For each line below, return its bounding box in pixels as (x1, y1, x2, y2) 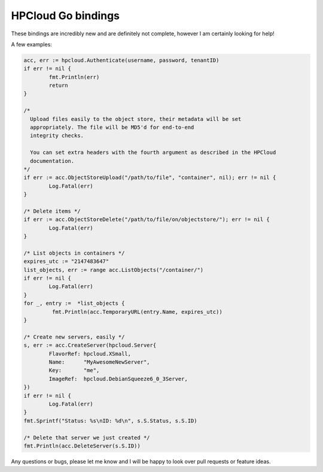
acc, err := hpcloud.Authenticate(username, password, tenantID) (23, 57, 220, 63)
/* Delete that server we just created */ (23, 434, 150, 441)
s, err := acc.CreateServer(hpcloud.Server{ (23, 342, 157, 349)
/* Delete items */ (23, 207, 81, 214)
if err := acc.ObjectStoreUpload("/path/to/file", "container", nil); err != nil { (23, 174, 276, 181)
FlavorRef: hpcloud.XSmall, (48, 350, 132, 357)
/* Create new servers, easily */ (23, 333, 125, 340)
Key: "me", (48, 367, 100, 374)
